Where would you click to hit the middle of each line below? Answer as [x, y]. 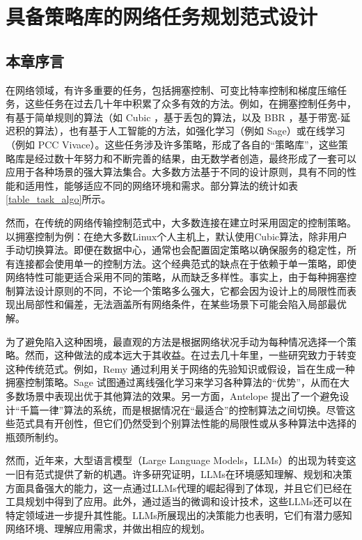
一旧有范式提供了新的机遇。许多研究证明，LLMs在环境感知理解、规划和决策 [179, 474]
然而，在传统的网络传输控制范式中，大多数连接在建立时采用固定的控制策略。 [181, 222]
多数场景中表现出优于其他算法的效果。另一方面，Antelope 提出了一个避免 [173, 396]
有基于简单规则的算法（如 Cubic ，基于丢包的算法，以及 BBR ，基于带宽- [173, 117]
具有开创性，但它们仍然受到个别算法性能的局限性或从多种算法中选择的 [195, 423]
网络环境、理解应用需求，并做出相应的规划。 [108, 529]
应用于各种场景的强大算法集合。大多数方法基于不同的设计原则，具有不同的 [176, 172]
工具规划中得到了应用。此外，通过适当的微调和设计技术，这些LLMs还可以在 [179, 501]
